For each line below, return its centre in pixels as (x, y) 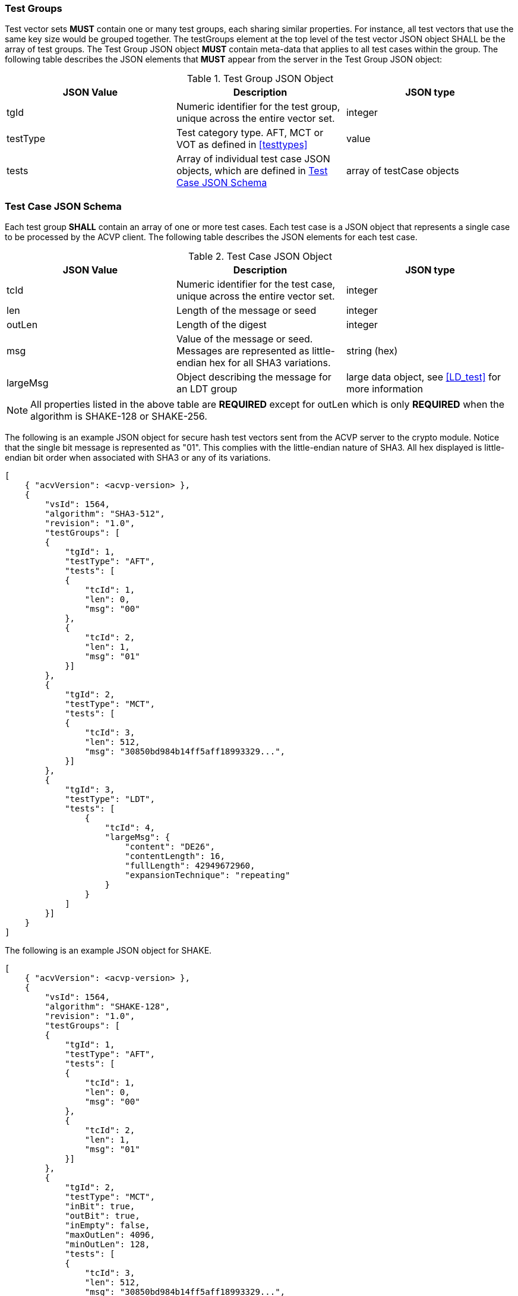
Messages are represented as (243, 351)
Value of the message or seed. (244, 339)
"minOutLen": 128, (108, 1245)
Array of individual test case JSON (253, 159)
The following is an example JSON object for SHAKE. (108, 951)
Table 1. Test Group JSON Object (260, 79)
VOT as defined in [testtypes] (242, 145)
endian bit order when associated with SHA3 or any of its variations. (138, 458)
